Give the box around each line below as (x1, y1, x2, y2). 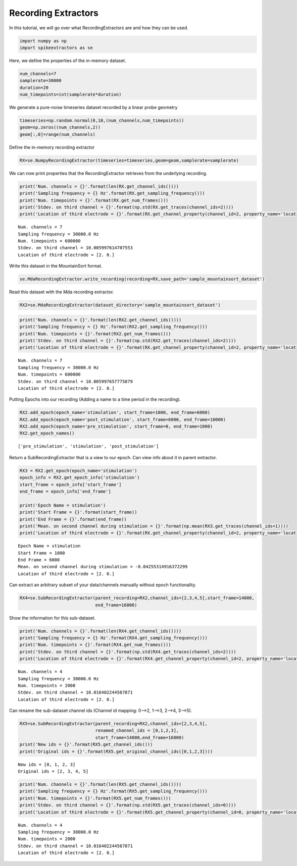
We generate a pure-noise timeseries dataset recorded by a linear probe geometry (9, 105, 178, 110)
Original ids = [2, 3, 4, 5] (18, 768, 89, 774)
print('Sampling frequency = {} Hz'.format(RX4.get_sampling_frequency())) (19, 635, 208, 641)
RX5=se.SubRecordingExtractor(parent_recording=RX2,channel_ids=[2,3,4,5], (19, 721, 208, 727)
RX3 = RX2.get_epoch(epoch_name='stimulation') (19, 468, 137, 473)
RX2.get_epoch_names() (19, 431, 75, 436)
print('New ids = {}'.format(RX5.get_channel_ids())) (19, 742, 153, 748)
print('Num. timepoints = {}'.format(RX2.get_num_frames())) (19, 331, 171, 336)
